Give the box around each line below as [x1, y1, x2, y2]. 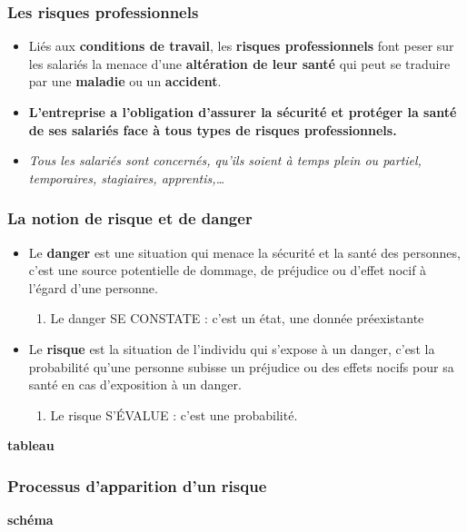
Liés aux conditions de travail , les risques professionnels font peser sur [28, 36, 454, 55]
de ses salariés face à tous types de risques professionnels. [28, 120, 397, 139]
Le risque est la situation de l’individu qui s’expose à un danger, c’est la [28, 339, 435, 358]
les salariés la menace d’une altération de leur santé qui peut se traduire [28, 54, 451, 73]
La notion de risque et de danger [7, 207, 253, 230]
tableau [7, 436, 55, 455]
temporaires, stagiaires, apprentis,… [28, 168, 225, 187]
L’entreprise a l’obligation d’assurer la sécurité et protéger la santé [28, 103, 457, 121]
